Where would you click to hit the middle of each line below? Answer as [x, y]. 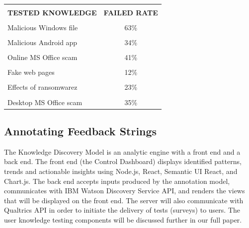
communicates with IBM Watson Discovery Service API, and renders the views [124, 191]
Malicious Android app [42, 42]
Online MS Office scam [42, 57]
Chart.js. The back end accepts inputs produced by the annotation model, [117, 181]
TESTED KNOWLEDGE [52, 12]
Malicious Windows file [43, 28]
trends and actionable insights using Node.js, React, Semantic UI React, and [121, 171]
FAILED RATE [131, 12]
